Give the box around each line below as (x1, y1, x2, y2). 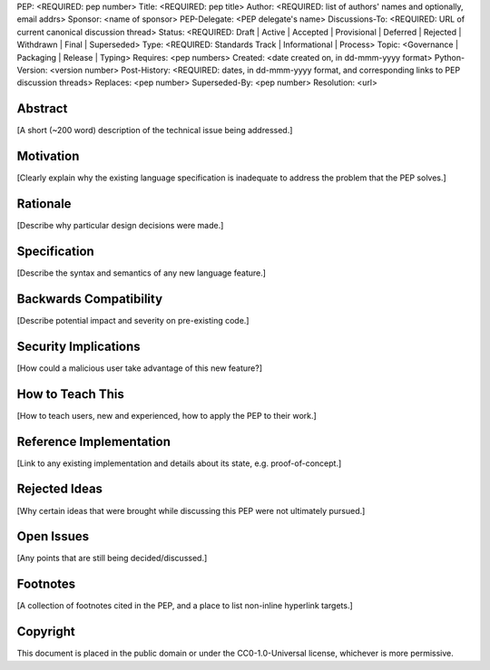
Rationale (16, 196, 72, 211)
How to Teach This (16, 386, 124, 402)
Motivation (16, 149, 80, 164)
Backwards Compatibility (16, 291, 163, 306)
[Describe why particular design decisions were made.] (16, 220, 224, 231)
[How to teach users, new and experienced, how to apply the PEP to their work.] (16, 410, 317, 421)
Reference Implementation (16, 433, 171, 449)
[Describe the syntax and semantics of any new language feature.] (16, 267, 267, 278)
